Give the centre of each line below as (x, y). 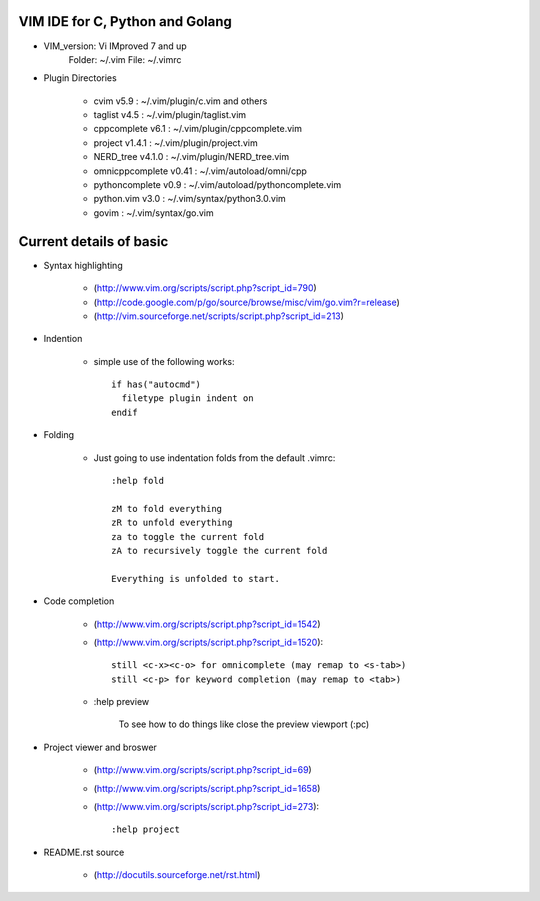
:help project (145, 829)
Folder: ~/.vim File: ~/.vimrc (125, 59)
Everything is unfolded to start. (195, 578)
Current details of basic (93, 241)
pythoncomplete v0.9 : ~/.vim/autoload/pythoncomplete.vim (217, 185)
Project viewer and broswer (100, 747)
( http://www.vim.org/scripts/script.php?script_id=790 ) (205, 288)
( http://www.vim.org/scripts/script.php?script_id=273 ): (206, 807)
